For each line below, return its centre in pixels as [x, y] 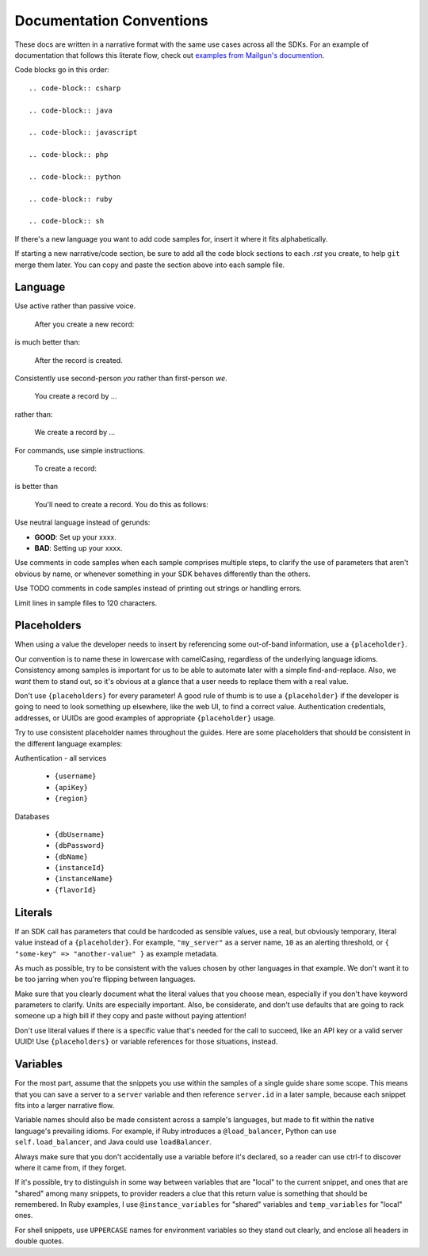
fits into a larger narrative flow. [65, 1105]
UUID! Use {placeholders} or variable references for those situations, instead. [146, 1041]
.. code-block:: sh [67, 221]
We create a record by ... [75, 433]
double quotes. [39, 1241]
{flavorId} [75, 890]
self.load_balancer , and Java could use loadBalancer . [113, 1142]
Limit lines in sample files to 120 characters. [86, 603]
